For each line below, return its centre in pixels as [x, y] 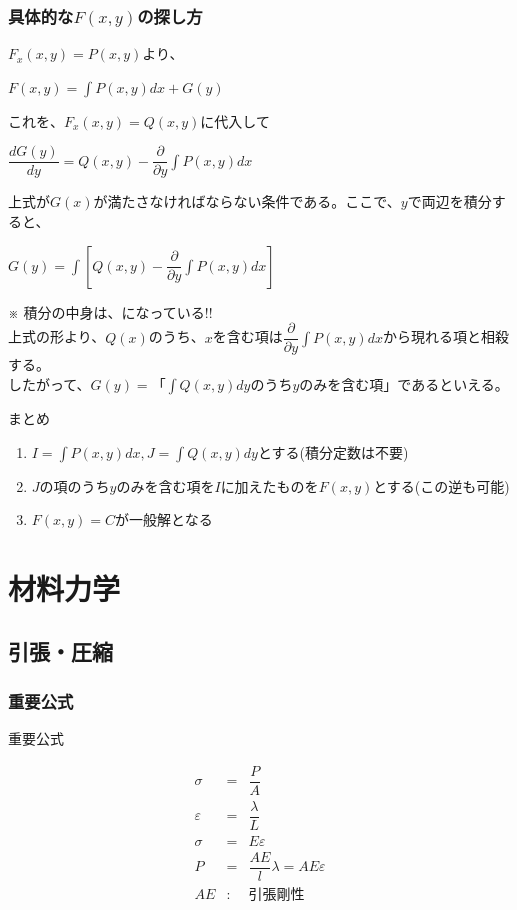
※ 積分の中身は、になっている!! [110, 311]
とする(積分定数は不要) [333, 451]
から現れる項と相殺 [445, 336]
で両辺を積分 [449, 201]
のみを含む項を [165, 485]
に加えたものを [269, 485]
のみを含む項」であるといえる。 [404, 383]
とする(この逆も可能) [441, 485]
